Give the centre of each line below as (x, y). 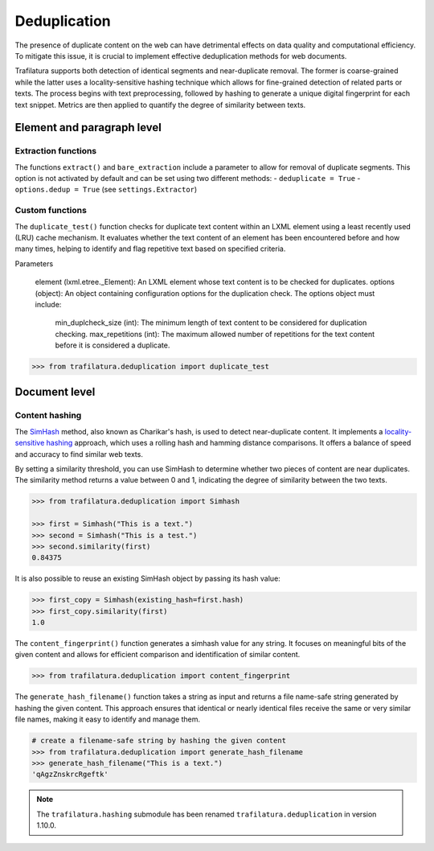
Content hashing (48, 416)
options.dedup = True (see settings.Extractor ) (106, 190)
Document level (55, 392)
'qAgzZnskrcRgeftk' (70, 775)
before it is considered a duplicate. (113, 345)
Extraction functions (56, 151)
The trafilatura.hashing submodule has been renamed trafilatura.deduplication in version (207, 814)
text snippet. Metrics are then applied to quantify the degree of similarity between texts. (160, 105)
